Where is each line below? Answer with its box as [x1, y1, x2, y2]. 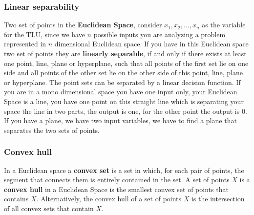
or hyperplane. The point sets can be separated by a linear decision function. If [4, 77, 241, 87]
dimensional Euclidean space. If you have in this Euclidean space [54, 39, 249, 49]
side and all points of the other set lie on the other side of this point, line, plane [4, 67, 243, 78]
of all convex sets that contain [4, 203, 94, 213]
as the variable [202, 20, 246, 30]
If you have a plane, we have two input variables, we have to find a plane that [4, 115, 237, 126]
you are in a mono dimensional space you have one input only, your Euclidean [4, 86, 237, 97]
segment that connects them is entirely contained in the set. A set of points [4, 174, 230, 185]
